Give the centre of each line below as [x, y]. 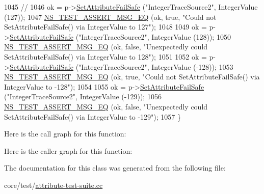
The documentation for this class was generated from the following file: [115, 168]
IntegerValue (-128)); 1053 [192, 66]
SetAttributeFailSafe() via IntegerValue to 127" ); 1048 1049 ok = [105, 27]
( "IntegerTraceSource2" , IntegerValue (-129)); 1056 [83, 96]
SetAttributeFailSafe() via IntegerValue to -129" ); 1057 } [93, 116]
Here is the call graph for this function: [65, 134]
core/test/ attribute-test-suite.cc [54, 185]
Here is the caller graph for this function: [68, 150]
